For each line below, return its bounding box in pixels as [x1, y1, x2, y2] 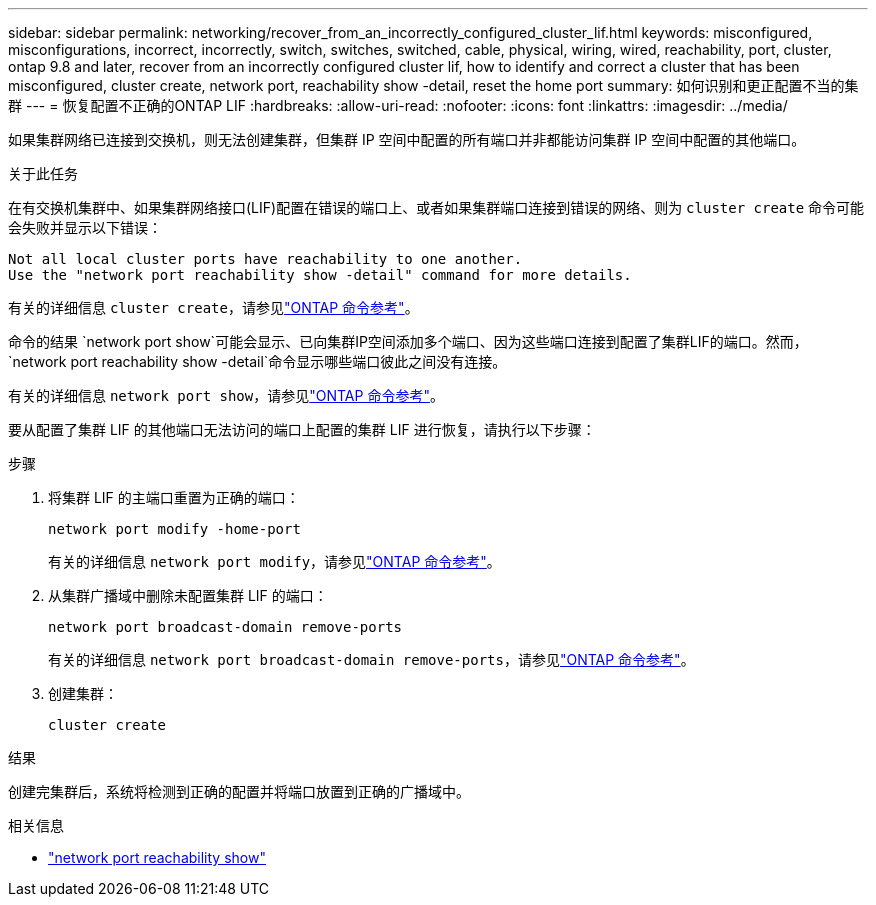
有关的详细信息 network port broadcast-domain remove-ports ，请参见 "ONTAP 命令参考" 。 [48, 651, 695, 668]
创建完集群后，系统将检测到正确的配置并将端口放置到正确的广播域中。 [8, 783, 470, 800]
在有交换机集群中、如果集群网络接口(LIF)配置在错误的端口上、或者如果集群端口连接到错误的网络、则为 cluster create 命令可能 [8, 199, 865, 216]
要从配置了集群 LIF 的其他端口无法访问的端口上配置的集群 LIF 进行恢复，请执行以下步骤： [8, 421, 596, 438]
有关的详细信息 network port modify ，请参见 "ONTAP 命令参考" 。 [48, 553, 501, 570]
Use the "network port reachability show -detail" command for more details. [8, 267, 632, 283]
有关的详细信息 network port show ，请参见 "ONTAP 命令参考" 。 [8, 387, 444, 404]
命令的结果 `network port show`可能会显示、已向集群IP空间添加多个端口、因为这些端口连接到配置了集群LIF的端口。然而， [8, 333, 808, 350]
